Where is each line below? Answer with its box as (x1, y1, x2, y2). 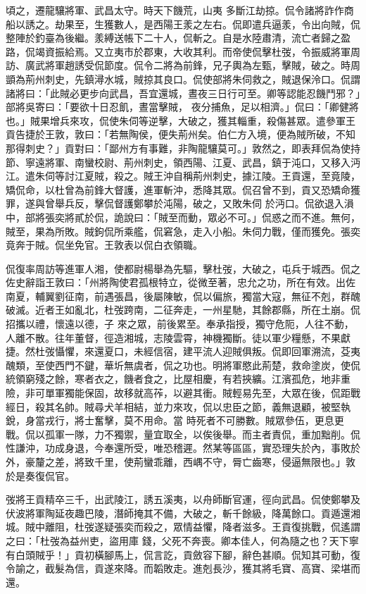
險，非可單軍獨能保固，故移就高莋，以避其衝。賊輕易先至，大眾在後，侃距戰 (6, 385, 360, 400)
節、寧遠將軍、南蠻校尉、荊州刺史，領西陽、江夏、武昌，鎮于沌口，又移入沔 (6, 154, 360, 169)
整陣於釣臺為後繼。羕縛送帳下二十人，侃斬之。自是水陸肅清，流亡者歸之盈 (6, 30, 351, 45)
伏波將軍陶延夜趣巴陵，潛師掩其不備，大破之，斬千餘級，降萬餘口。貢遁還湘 (6, 505, 360, 520)
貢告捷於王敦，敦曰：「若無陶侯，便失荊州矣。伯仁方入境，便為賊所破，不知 (6, 127, 355, 142)
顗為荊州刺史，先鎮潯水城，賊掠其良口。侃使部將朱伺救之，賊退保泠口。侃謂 (6, 71, 360, 86)
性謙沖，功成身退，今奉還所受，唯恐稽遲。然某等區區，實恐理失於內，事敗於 (6, 440, 360, 455)
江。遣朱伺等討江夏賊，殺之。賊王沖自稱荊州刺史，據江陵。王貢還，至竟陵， (6, 168, 360, 183)
